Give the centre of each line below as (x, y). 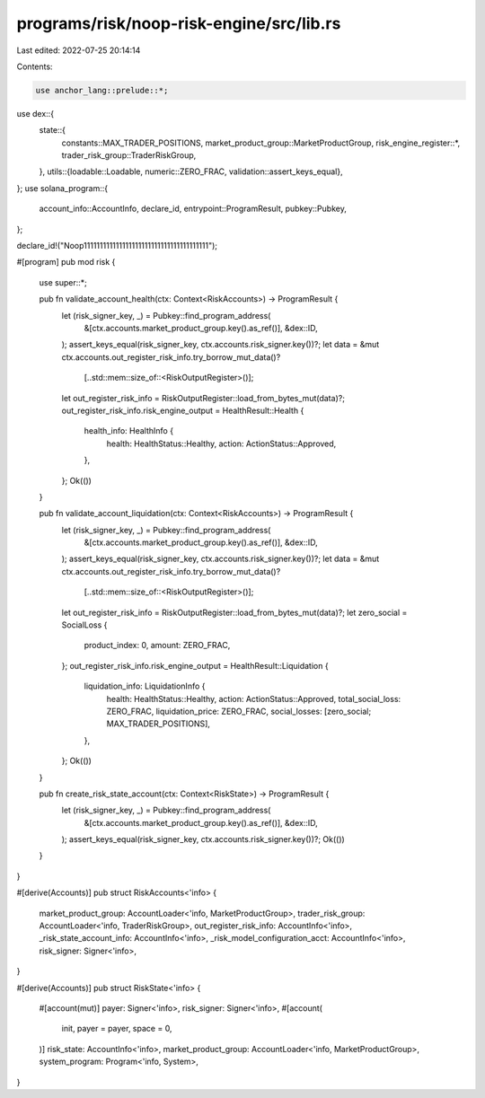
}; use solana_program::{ (62, 188)
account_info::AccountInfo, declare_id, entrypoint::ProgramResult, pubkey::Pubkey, (193, 209)
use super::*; (63, 282)
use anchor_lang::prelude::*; (102, 90)
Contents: (35, 66)
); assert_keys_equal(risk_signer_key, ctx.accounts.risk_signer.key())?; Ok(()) (203, 839)
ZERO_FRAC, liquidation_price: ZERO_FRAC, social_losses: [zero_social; (239, 711)
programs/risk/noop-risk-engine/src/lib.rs (179, 23)
